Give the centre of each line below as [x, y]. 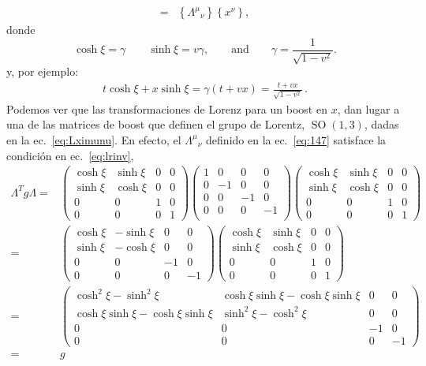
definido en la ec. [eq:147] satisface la [296, 139]
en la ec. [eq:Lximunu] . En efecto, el [94, 139]
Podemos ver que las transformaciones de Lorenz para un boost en [167, 108]
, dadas [381, 124]
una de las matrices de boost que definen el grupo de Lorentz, [156, 124]
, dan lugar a [368, 108]
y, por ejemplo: [43, 71]
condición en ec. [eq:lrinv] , [70, 155]
